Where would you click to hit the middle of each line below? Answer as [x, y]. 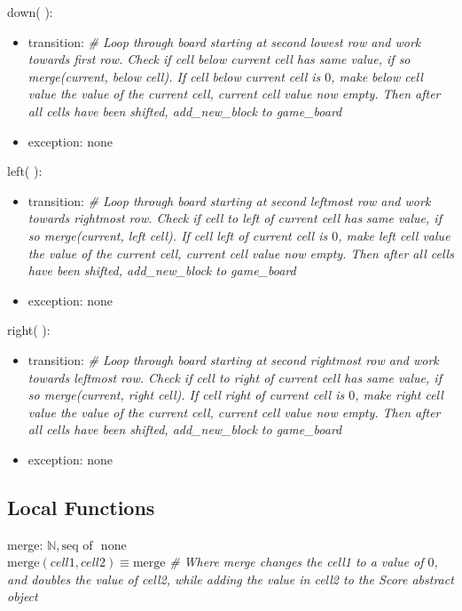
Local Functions [81, 507]
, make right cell [399, 395]
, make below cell [377, 76]
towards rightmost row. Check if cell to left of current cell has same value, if [235, 218]
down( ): [30, 12]
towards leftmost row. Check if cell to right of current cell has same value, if [235, 377]
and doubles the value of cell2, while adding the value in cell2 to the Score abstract [231, 579]
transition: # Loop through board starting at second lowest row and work [224, 41]
